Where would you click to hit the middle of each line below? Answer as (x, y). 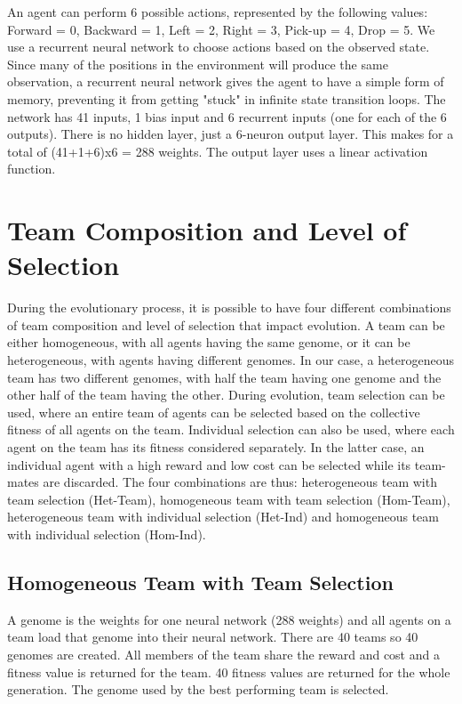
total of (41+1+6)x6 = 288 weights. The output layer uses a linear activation (218, 151)
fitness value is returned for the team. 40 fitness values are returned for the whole (229, 672)
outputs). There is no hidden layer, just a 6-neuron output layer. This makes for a (231, 134)
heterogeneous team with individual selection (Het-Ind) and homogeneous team (223, 517)
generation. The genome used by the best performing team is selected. (198, 689)
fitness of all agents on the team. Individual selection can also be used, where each (231, 429)
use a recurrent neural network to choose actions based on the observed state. (219, 47)
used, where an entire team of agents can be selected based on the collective (214, 412)
